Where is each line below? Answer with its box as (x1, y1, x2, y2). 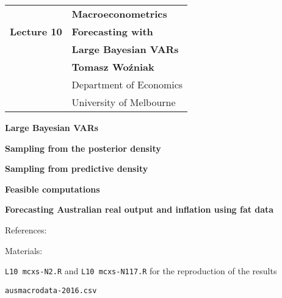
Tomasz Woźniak (71, 60, 154, 74)
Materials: (5, 244, 43, 257)
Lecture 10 (10, 24, 62, 38)
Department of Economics (71, 77, 183, 91)
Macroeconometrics (71, 7, 167, 21)
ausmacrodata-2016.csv (5, 286, 97, 295)
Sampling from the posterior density (5, 141, 161, 154)
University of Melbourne (71, 95, 176, 109)
